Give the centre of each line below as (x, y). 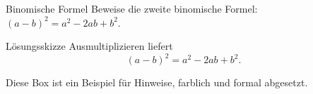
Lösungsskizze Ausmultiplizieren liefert (89, 46)
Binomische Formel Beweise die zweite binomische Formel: (132, 8)
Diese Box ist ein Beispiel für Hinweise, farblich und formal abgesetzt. (157, 82)
